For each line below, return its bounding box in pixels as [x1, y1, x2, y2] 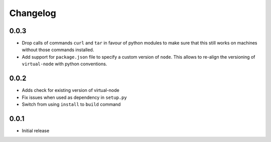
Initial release [22, 127, 50, 133]
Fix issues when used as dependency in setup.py [22, 94, 127, 100]
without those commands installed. [22, 47, 94, 53]
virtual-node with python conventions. [22, 61, 107, 67]
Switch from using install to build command [22, 101, 121, 107]
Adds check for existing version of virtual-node [22, 87, 120, 93]
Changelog [9, 8, 56, 19]
